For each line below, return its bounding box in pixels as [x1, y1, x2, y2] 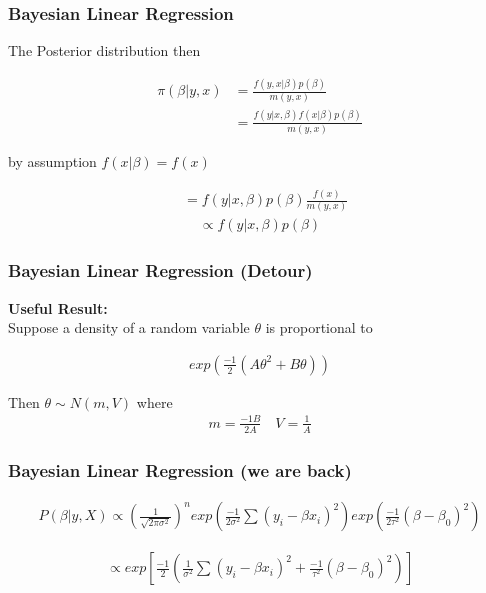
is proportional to [265, 317, 373, 338]
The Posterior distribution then [8, 40, 201, 61]
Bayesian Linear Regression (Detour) [8, 258, 313, 283]
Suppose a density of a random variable [8, 317, 250, 338]
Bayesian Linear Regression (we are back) [8, 457, 352, 482]
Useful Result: [8, 297, 108, 318]
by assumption [8, 151, 97, 172]
